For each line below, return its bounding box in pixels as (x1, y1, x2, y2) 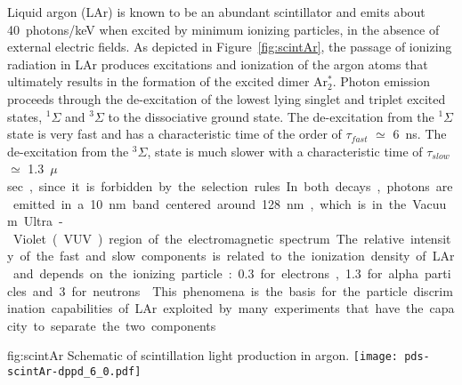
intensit (409, 229, 451, 247)
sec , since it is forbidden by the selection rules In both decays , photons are (7, 176, 453, 195)
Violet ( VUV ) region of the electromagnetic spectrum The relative (12, 229, 404, 247)
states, (7, 107, 43, 125)
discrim (413, 281, 453, 300)
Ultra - (23, 212, 63, 230)
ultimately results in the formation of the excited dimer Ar (7, 72, 328, 91)
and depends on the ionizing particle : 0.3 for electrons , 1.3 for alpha (12, 263, 419, 282)
